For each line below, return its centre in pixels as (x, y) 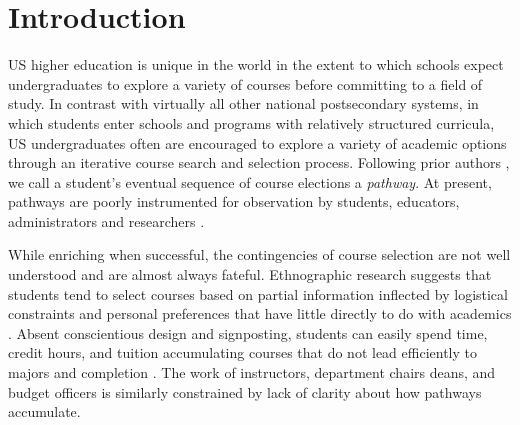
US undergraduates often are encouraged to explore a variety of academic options (257, 142)
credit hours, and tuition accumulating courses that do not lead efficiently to (242, 352)
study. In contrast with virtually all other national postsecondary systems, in (243, 103)
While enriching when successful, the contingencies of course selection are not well (259, 254)
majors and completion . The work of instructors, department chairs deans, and (252, 372)
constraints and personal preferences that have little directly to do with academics (260, 313)
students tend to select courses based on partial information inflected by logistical (258, 293)
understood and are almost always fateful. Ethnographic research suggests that (250, 274)
